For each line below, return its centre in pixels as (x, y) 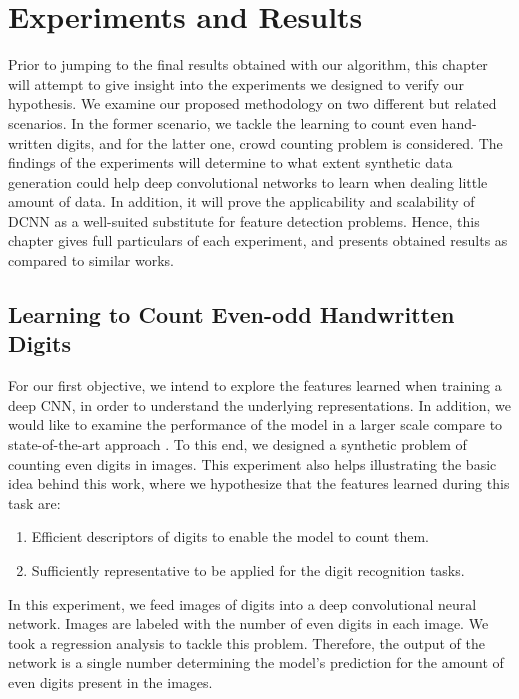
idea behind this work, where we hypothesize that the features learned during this (259, 483)
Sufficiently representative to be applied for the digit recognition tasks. (248, 570)
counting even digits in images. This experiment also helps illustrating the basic (252, 463)
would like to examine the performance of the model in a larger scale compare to (255, 424)
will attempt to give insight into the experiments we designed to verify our (236, 83)
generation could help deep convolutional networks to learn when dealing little (248, 181)
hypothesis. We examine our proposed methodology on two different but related (252, 103)
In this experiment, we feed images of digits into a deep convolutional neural (242, 603)
